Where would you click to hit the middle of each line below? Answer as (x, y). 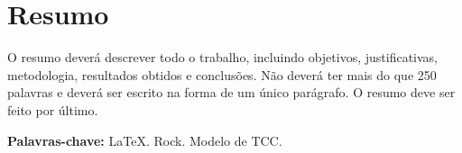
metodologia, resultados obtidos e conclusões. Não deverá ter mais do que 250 (222, 74)
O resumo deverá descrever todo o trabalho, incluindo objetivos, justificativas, (222, 57)
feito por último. (53, 109)
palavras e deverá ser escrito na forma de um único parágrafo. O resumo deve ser (231, 92)
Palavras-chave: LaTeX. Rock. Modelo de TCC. (145, 140)
